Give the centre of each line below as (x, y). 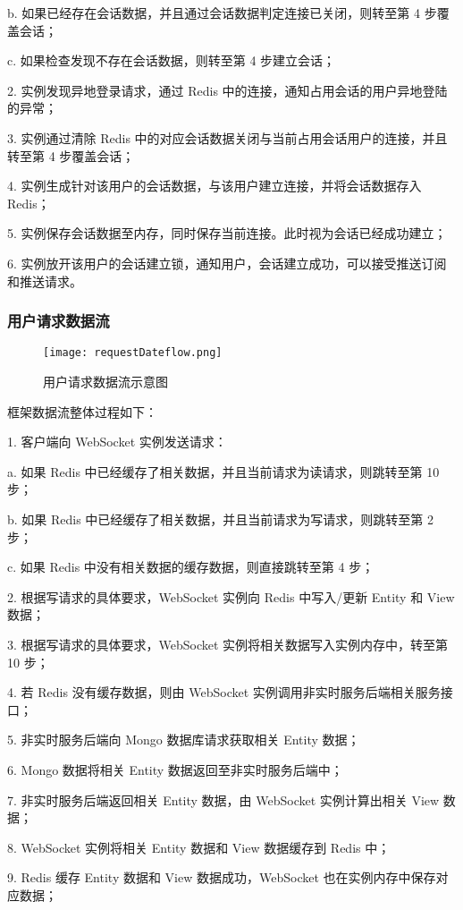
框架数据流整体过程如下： (82, 411)
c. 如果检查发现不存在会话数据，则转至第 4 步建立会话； (172, 60)
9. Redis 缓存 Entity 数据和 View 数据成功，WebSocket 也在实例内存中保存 (222, 877)
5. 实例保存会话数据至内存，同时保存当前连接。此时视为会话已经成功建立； (227, 233)
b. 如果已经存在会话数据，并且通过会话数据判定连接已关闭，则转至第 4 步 (222, 13)
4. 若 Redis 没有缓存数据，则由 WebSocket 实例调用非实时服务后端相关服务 (224, 692)
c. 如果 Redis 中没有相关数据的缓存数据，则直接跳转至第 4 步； (191, 567)
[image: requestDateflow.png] (133, 353)
